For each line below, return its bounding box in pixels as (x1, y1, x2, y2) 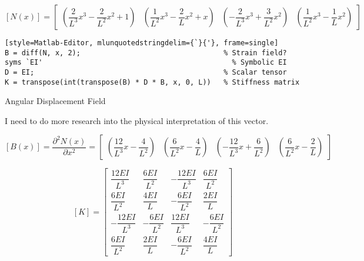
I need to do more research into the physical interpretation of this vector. (5, 114, 269, 126)
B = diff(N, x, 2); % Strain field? (5, 48, 287, 57)
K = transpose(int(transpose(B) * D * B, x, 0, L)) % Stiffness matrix (5, 78, 300, 86)
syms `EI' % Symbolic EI (5, 58, 287, 67)
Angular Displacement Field (5, 95, 106, 107)
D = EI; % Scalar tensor (5, 68, 287, 76)
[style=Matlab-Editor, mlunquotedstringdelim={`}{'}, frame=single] (5, 39, 279, 47)
